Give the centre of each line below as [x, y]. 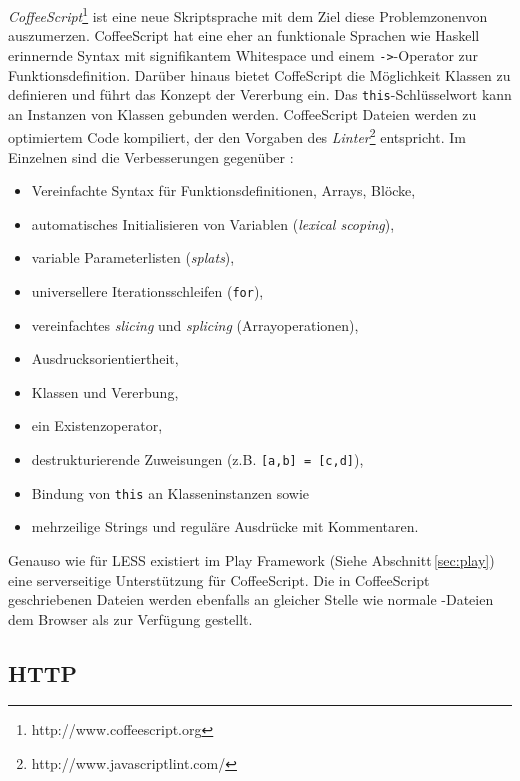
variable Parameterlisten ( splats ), [133, 257]
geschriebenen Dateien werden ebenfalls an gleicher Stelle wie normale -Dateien [251, 599]
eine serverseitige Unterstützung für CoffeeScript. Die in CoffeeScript [219, 579]
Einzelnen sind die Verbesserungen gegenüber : [151, 156]
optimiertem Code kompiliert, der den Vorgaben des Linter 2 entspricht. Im [237, 135]
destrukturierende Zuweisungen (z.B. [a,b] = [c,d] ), [197, 459]
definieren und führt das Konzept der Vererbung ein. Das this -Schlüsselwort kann [260, 94]
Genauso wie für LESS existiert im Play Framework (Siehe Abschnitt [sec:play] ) [251, 559]
